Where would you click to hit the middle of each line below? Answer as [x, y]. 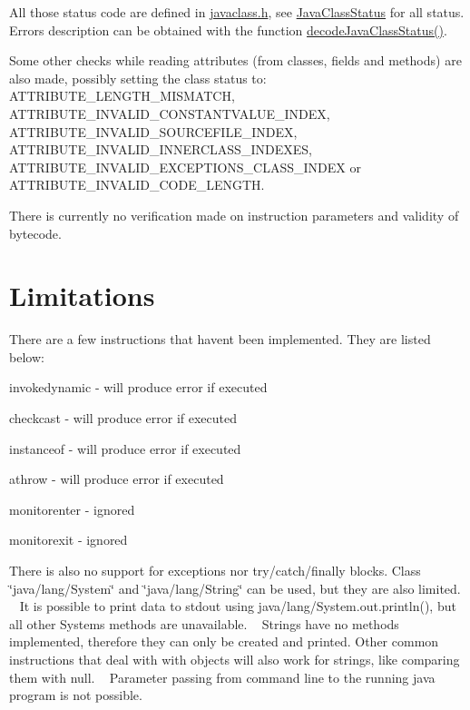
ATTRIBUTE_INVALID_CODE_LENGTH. [137, 185]
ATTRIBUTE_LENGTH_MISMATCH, [122, 96]
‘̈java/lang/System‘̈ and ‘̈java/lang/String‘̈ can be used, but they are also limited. [235, 588]
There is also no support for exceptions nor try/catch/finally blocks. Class [215, 570]
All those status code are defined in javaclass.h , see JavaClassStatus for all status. [237, 12]
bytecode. [35, 233]
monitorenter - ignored [72, 509]
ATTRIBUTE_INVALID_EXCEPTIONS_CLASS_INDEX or [185, 167]
